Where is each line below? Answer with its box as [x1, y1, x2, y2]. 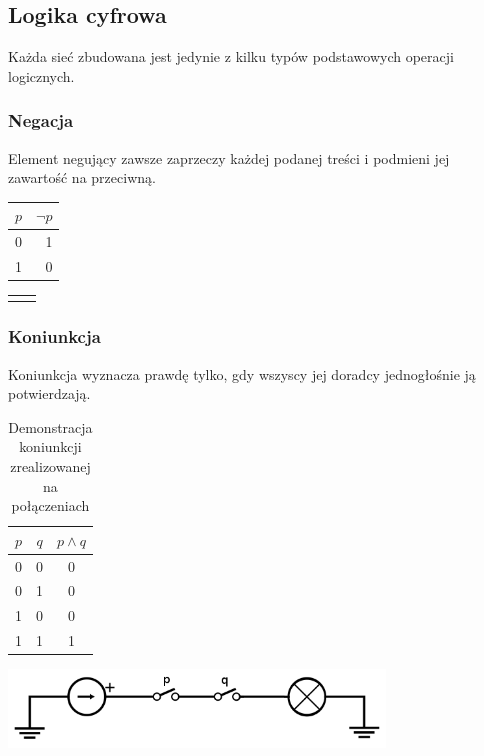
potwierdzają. [8, 383, 91, 404]
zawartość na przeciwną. [8, 167, 156, 188]
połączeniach [11, 495, 90, 516]
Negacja [8, 108, 74, 133]
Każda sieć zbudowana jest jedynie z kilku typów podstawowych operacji [8, 46, 454, 67]
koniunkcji [19, 436, 82, 457]
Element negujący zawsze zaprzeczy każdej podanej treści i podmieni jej [8, 147, 450, 168]
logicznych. [8, 65, 75, 86]
